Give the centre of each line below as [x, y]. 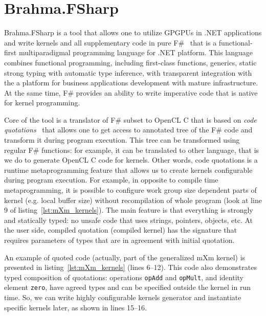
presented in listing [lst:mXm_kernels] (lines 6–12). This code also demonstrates [130, 267]
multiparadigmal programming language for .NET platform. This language [136, 52]
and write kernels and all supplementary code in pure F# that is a [110, 42]
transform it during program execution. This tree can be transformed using [122, 140]
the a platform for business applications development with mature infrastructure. [131, 83]
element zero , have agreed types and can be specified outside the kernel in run [128, 287]
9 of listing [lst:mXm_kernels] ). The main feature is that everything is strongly [129, 210]
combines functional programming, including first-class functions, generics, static [130, 62]
